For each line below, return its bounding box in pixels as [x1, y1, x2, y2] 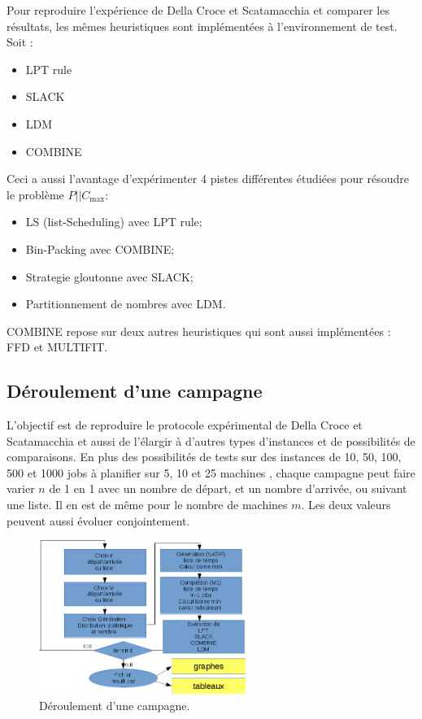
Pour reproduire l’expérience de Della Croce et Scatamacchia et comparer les [7, 2, 389, 18]
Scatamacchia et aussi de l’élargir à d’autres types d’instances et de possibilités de [7, 432, 415, 449]
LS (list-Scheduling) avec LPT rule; [25, 213, 202, 230]
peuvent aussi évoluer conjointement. [7, 512, 190, 529]
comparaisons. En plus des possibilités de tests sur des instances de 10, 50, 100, [7, 448, 402, 465]
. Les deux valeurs [301, 496, 391, 513]
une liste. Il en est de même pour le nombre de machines [7, 496, 288, 513]
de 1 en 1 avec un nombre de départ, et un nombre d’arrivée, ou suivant [49, 480, 407, 497]
